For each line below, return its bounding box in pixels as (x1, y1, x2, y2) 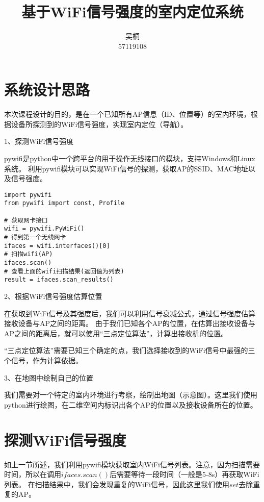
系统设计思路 (4, 79, 90, 100)
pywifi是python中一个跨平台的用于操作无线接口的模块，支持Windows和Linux (4, 153, 255, 164)
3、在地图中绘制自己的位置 (4, 372, 93, 383)
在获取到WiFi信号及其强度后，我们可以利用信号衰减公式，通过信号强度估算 (4, 308, 256, 318)
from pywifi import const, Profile (4, 199, 125, 207)
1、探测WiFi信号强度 (4, 136, 74, 146)
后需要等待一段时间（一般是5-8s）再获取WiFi (110, 469, 259, 480)
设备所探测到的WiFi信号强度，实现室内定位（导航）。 (11, 118, 188, 129)
